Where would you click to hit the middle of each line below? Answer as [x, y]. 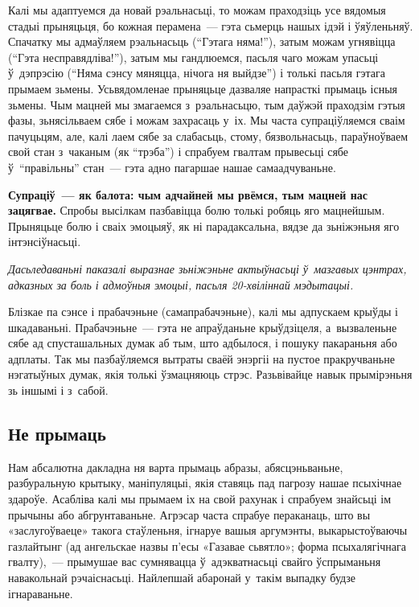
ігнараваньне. [41, 593]
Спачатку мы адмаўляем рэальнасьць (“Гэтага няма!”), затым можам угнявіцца [202, 41]
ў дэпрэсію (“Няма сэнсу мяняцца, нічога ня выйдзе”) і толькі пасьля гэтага [197, 73]
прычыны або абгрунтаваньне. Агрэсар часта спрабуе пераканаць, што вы [189, 514]
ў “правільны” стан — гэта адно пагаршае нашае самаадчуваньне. [172, 167]
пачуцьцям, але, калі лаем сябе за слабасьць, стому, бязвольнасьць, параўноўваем [208, 135]
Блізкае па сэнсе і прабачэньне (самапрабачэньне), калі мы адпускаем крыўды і [203, 312]
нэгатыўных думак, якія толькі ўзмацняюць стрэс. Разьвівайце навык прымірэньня [210, 374]
